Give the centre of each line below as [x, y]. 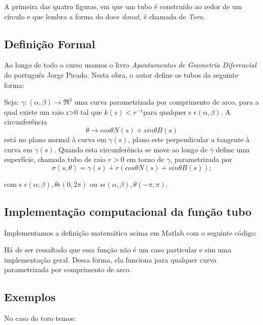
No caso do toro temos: [40, 318]
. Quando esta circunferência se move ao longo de [131, 149]
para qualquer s [167, 111]
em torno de [145, 159]
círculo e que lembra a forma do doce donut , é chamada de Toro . [105, 16]
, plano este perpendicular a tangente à [189, 139]
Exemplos [30, 297]
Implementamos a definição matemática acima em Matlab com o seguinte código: [130, 232]
